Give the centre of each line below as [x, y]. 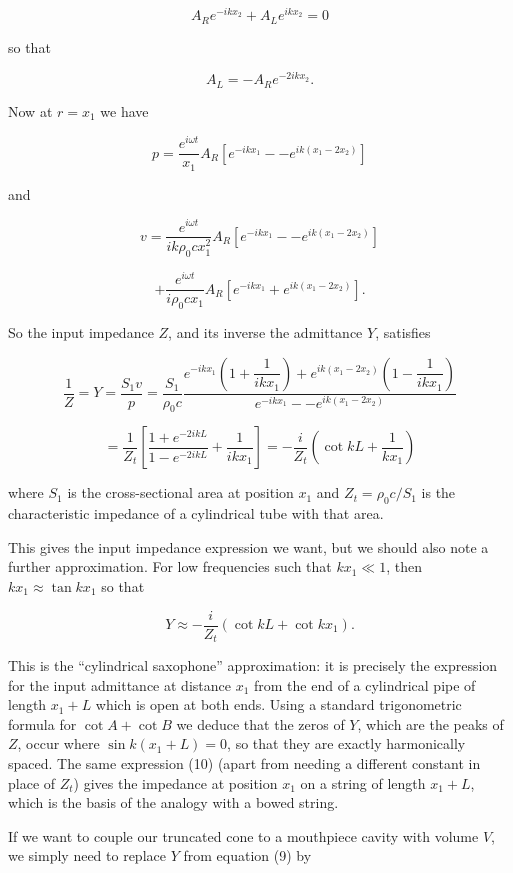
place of [32, 782]
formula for [42, 723]
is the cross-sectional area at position [180, 492]
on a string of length [363, 782]
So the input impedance [81, 331]
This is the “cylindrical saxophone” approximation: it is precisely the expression [253, 665]
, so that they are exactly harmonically [346, 743]
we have [124, 110]
